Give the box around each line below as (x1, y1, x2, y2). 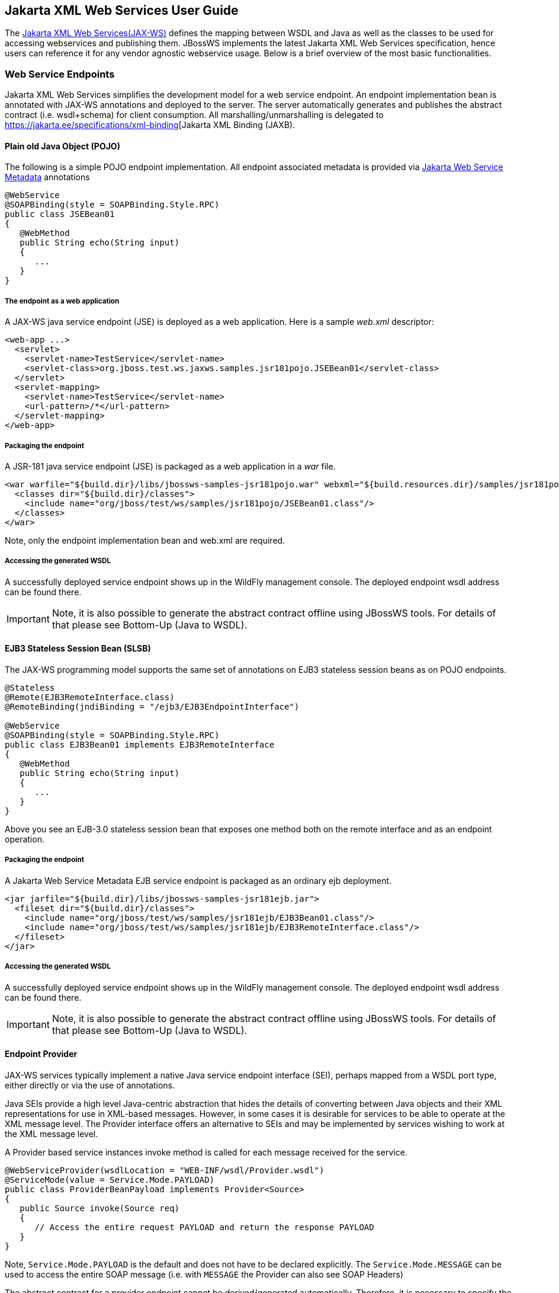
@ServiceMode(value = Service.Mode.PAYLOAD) (5, 1174, 215, 1185)
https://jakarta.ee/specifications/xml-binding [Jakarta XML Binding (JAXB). (5, 120, 295, 130)
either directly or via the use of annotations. (5, 1080, 175, 1090)
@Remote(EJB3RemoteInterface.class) (5, 692, 175, 702)
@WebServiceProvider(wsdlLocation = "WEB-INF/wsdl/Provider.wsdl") (5, 1165, 325, 1175)
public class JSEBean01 (5, 209, 115, 219)
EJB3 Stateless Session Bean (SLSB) (5, 643, 151, 654)
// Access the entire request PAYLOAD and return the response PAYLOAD (34, 1222, 374, 1232)
